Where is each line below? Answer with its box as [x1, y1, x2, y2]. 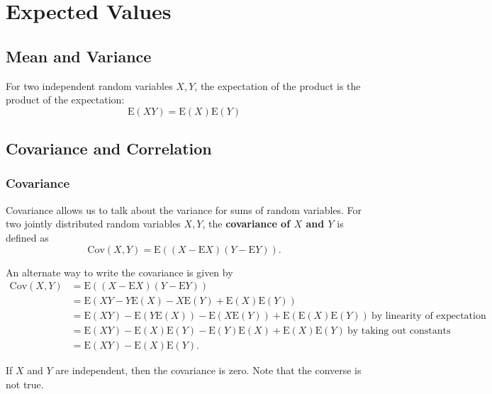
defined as [6, 230, 49, 244]
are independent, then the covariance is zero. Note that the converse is [55, 363, 362, 378]
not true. [6, 376, 44, 391]
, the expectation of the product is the [194, 78, 361, 93]
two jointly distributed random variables [6, 216, 181, 231]
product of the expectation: [6, 92, 125, 107]
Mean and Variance [6, 45, 152, 67]
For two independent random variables [6, 78, 173, 93]
